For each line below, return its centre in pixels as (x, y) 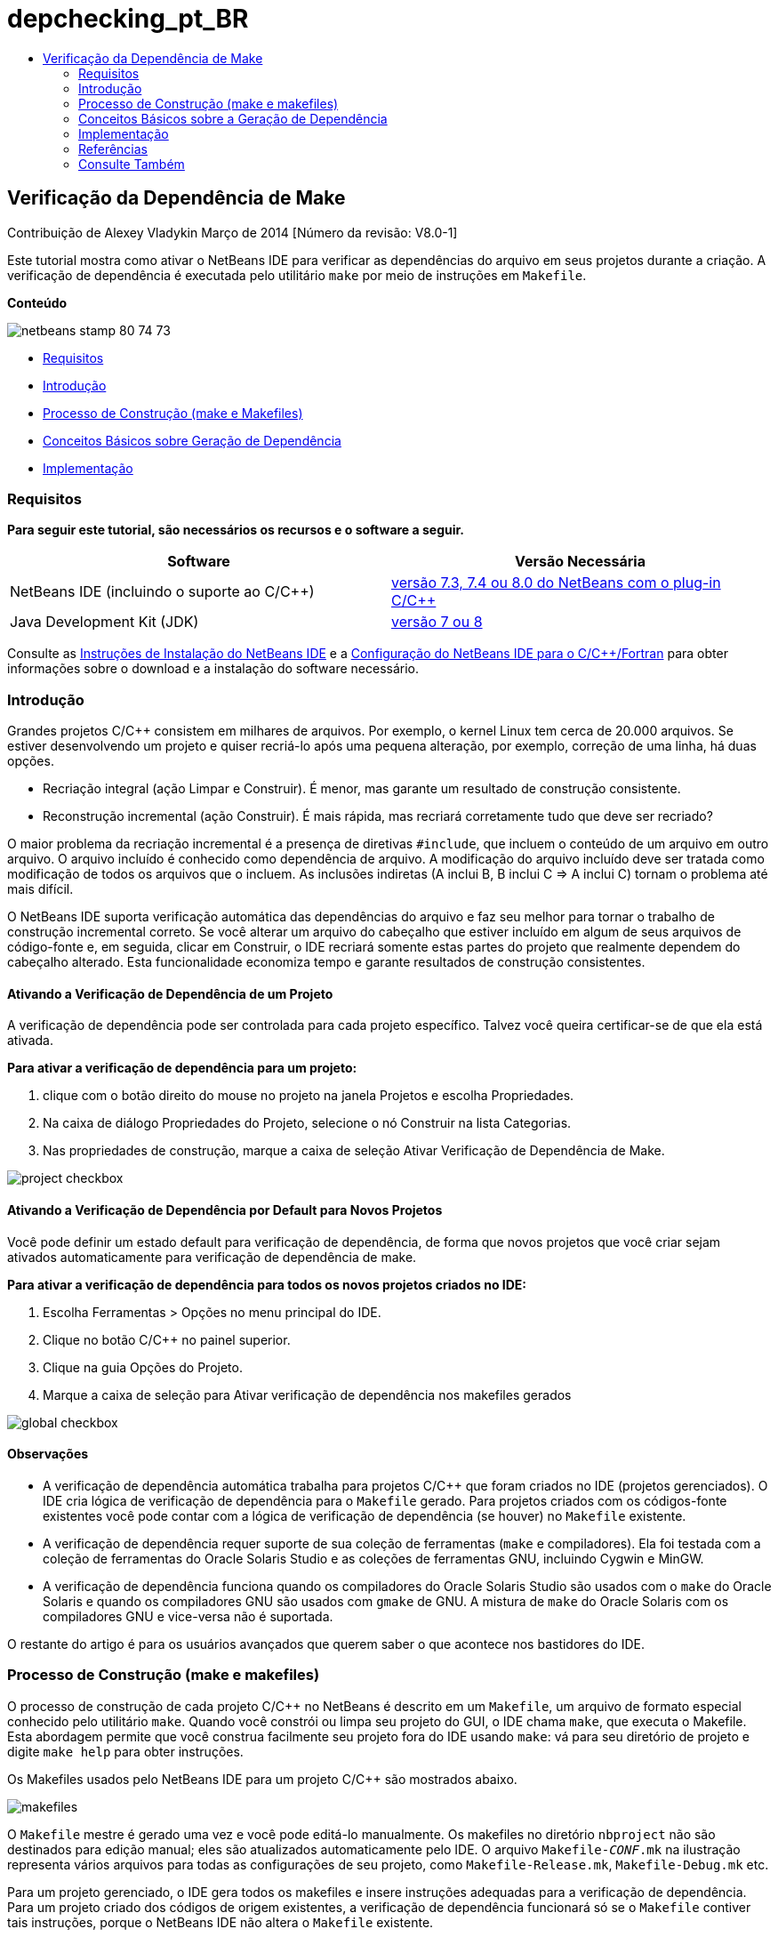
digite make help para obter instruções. (125, 1751)
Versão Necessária (580, 562)
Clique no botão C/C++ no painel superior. (167, 1339)
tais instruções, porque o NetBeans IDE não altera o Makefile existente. (221, 1922)
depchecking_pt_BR (128, 19)
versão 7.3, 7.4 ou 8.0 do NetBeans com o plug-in (556, 583)
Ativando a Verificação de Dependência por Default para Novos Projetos (225, 1210)
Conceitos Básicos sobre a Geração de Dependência (233, 118)
